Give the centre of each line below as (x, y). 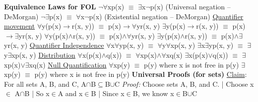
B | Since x (108, 93)
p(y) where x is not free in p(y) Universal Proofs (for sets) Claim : (141, 74)
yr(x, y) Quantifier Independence (54, 45)
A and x (70, 93)
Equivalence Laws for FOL (50, 6)
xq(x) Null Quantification (68, 64)
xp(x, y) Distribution (43, 54)
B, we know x (153, 93)
